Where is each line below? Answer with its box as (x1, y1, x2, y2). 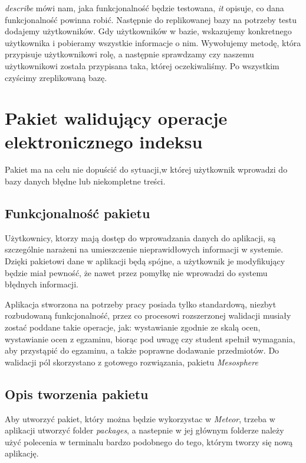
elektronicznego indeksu (5, 129, 203, 153)
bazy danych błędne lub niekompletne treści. (5, 175, 166, 187)
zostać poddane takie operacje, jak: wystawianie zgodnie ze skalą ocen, (5, 321, 261, 334)
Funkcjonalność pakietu (5, 204, 150, 222)
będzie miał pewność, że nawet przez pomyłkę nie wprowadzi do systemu (5, 266, 268, 279)
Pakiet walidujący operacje (5, 106, 228, 130)
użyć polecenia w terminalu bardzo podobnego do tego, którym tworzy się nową (5, 435, 293, 448)
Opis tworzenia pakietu (5, 384, 149, 403)
